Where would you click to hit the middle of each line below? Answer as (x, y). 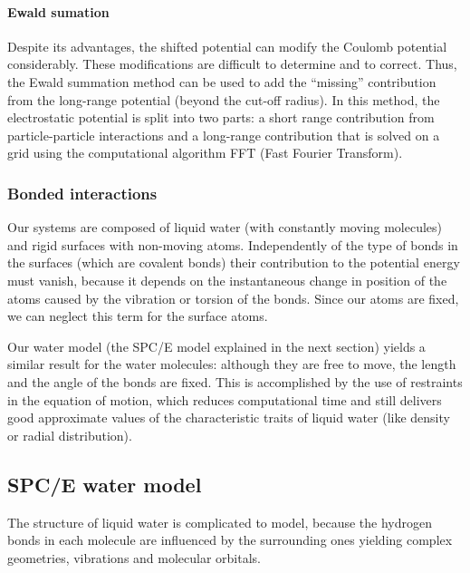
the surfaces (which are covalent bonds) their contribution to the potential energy (234, 262)
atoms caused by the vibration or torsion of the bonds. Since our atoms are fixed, (233, 298)
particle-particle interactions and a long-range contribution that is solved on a (224, 135)
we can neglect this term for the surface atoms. (138, 316)
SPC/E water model (105, 484)
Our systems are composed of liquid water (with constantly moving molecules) (225, 227)
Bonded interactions (82, 193)
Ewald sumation (58, 11)
